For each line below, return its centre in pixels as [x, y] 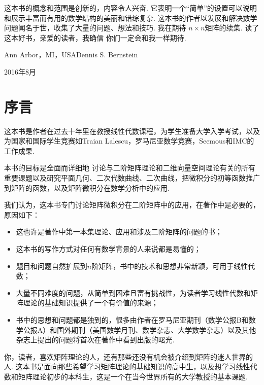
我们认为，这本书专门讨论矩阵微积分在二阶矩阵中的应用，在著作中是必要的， [132, 205]
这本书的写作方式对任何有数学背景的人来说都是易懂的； [108, 249]
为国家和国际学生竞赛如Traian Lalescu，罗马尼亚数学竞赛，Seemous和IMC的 [129, 141]
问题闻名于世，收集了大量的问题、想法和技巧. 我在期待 [95, 28]
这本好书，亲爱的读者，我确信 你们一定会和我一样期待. [95, 37]
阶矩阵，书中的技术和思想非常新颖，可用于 [163, 266]
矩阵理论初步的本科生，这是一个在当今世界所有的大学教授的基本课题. [133, 376]
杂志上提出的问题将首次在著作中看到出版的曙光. [95, 340]
